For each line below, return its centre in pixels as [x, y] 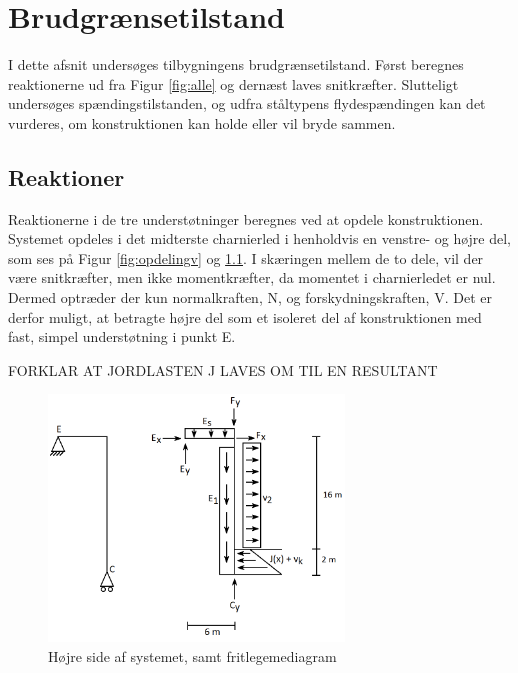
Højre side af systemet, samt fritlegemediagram [192, 656]
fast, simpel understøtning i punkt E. [122, 336]
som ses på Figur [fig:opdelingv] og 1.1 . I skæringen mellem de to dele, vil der [246, 257]
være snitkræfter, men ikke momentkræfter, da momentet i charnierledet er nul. [252, 277]
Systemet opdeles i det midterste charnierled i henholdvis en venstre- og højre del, [260, 238]
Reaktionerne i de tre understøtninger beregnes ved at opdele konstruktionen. [246, 218]
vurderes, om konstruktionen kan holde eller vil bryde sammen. [202, 122]
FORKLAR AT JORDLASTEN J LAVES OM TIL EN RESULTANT [223, 369]
